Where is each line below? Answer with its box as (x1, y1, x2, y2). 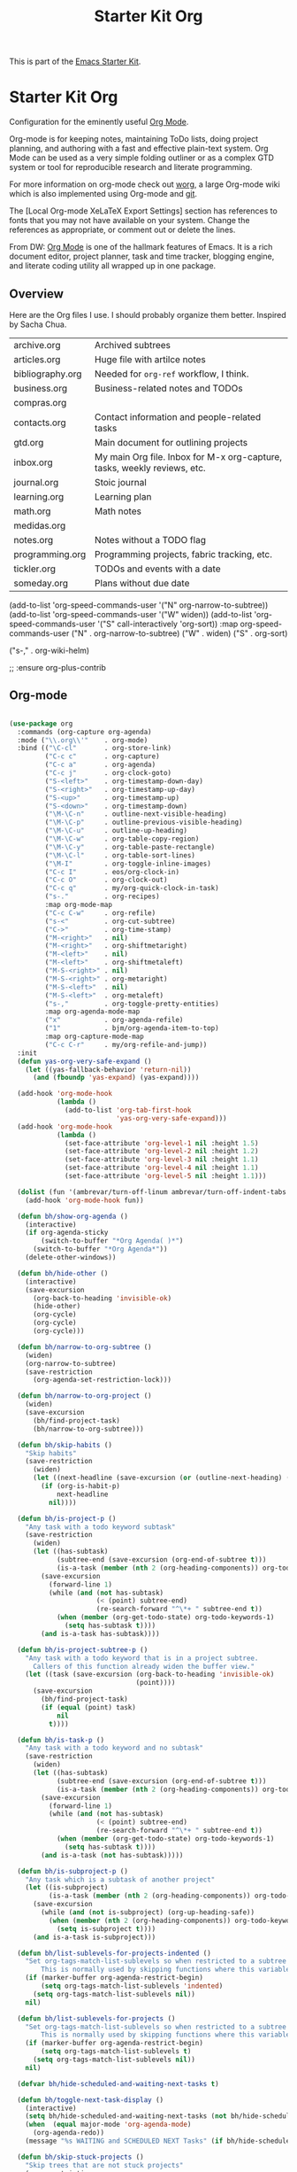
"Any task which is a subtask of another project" (25, 1875, 216, 1884)
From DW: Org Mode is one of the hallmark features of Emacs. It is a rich (9, 242, 273, 252)
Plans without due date (94, 577, 190, 589)
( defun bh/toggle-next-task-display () (17, 2095, 164, 2105)
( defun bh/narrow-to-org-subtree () (17, 1342, 152, 1352)
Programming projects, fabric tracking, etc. (94, 547, 272, 560)
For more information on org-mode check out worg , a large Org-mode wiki (9, 179, 280, 190)
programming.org (13, 547, 87, 560)
